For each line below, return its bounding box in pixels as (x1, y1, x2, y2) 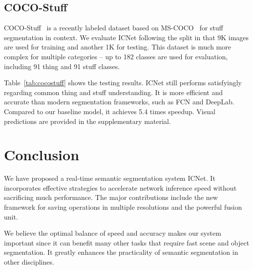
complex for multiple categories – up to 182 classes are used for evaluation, (4, 51, 228, 61)
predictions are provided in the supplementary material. (4, 116, 171, 126)
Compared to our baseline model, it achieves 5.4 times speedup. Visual (4, 106, 215, 116)
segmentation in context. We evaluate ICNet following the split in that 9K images (4, 32, 249, 42)
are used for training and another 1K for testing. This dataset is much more (4, 42, 231, 52)
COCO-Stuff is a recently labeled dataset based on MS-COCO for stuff (4, 23, 223, 33)
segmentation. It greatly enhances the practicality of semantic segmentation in (4, 247, 238, 257)
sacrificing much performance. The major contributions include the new (4, 192, 218, 202)
